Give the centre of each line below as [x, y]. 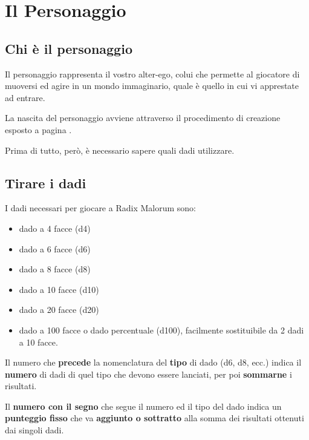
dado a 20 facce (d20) [59, 310]
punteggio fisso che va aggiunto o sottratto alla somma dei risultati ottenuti [154, 418]
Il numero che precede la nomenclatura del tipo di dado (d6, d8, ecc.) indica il [153, 362]
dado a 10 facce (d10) [59, 289]
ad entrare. [25, 97]
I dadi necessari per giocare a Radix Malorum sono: [100, 208]
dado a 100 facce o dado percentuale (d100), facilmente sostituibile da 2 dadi [161, 330]
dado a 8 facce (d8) [55, 269]
